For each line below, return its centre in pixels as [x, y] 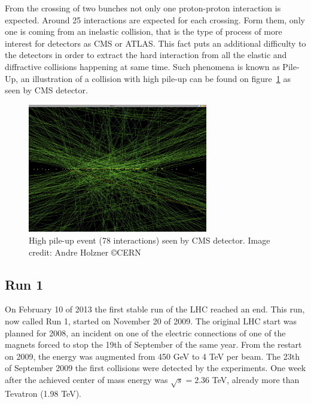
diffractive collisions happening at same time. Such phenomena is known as [142, 66]
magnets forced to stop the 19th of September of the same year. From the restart [153, 344]
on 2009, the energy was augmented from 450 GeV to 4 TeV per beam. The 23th [152, 356]
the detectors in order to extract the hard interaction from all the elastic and [146, 55]
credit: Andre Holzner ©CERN [85, 252]
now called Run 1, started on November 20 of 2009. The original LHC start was [151, 321]
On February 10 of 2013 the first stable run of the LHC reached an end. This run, [155, 309]
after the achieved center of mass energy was [86, 380]
